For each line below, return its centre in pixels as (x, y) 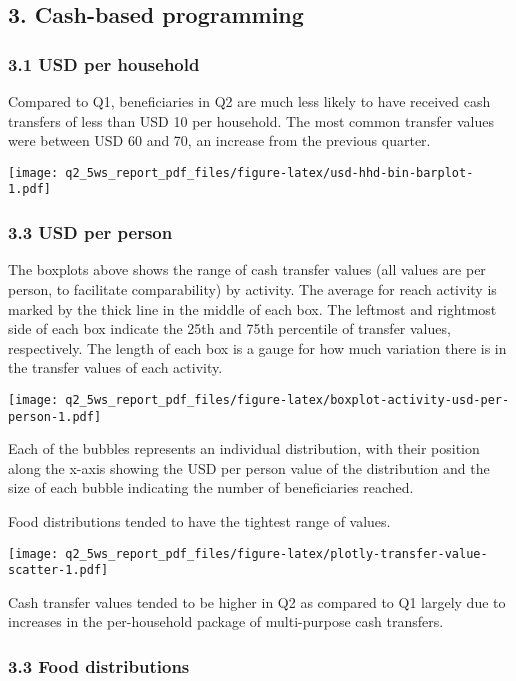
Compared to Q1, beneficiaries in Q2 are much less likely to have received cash (249, 101)
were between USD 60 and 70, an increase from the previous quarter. (219, 140)
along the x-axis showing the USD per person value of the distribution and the (249, 467)
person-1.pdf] (55, 416)
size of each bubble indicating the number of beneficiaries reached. (211, 487)
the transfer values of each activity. (115, 367)
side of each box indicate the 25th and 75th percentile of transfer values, (229, 328)
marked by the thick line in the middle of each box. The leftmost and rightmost (252, 308)
